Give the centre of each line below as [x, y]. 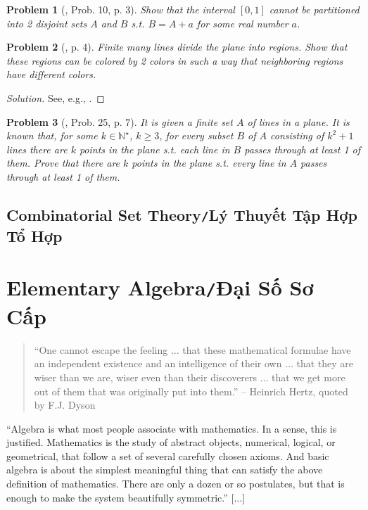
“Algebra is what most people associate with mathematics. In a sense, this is [172, 428]
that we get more [309, 377]
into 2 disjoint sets [47, 23]
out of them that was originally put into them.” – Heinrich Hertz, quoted [191, 391]
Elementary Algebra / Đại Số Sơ [160, 287]
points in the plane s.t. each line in [154, 149]
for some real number [242, 23]
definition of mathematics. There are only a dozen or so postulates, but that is [176, 484]
